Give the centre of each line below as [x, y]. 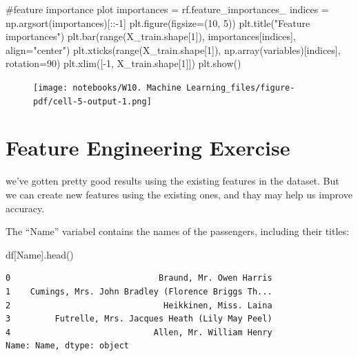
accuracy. [25, 208]
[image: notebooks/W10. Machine [107, 87]
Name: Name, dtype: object [67, 346]
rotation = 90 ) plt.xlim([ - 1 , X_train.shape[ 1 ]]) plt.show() [123, 63]
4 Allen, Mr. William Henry [139, 332]
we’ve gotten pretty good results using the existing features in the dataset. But [172, 181]
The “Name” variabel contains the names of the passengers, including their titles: [177, 231]
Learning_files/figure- [240, 87]
